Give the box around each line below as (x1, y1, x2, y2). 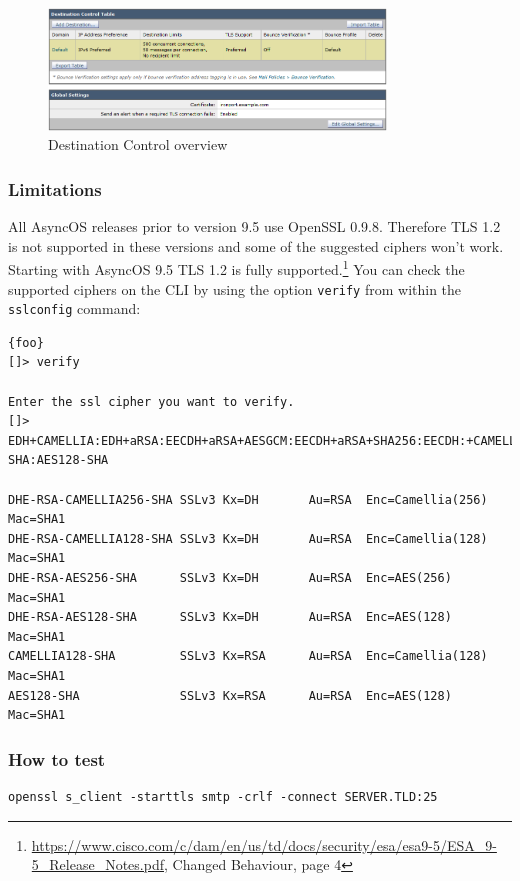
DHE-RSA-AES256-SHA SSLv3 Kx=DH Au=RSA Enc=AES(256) (8, 570, 452, 585)
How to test (8, 746, 106, 771)
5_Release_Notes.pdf (31, 854, 164, 875)
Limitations (8, 176, 102, 201)
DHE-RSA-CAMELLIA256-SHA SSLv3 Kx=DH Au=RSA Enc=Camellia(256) (8, 492, 488, 507)
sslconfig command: (8, 298, 141, 319)
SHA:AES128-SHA (8, 453, 109, 468)
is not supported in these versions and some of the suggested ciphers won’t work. (8, 235, 504, 256)
